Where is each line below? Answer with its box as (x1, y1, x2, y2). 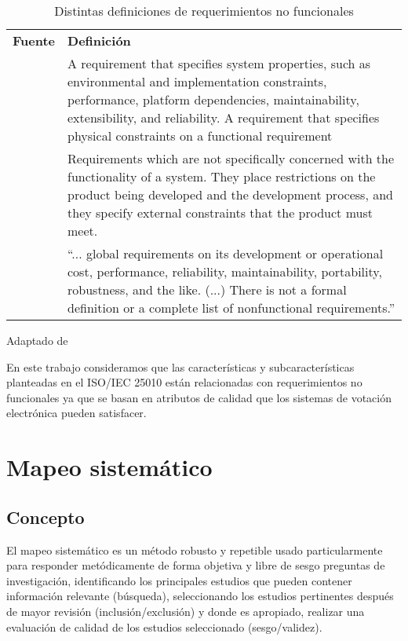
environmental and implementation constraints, (67, 72, 327, 90)
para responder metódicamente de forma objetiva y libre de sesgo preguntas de (6, 557, 385, 573)
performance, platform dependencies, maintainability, (67, 90, 359, 108)
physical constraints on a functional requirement (67, 126, 333, 145)
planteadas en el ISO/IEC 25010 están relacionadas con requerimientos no (6, 374, 362, 390)
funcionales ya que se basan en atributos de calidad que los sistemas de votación (6, 389, 392, 405)
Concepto (6, 504, 85, 529)
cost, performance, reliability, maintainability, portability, (67, 262, 382, 280)
